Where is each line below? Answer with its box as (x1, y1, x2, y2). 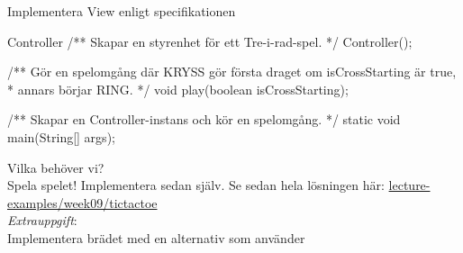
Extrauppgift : (7, 211, 77, 230)
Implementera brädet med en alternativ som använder (7, 228, 305, 247)
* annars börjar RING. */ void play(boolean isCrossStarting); (7, 79, 349, 98)
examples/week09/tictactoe (7, 193, 158, 212)
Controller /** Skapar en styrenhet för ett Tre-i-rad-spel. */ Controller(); (7, 32, 413, 50)
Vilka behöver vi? (7, 158, 104, 176)
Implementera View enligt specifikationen (7, 2, 236, 20)
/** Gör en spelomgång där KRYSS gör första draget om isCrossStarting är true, (7, 62, 457, 81)
